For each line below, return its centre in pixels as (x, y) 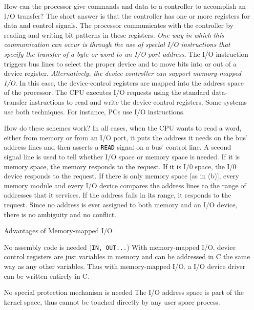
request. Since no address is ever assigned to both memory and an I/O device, (121, 204)
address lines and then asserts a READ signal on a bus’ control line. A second (117, 147)
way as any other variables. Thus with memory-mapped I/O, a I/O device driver (125, 266)
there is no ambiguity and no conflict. (60, 214)
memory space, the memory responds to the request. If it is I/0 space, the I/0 (120, 166)
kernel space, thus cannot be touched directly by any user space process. (112, 301)
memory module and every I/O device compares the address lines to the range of (125, 185)
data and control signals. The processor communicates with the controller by (119, 25)
